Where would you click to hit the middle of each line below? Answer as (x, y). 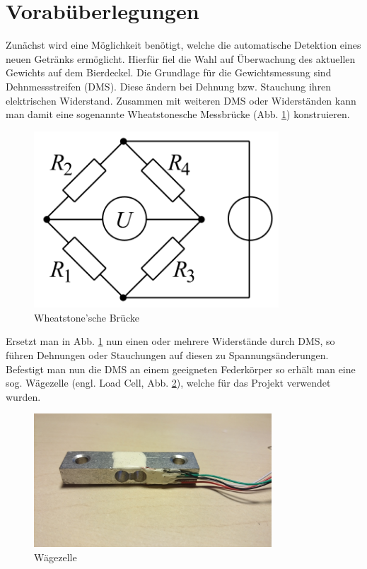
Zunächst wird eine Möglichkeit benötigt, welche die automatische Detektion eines (183, 45)
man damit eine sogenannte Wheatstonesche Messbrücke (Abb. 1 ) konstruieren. (178, 114)
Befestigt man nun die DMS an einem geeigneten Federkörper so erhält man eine (181, 369)
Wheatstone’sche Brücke (87, 317)
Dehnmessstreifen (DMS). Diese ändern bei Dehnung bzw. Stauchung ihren (169, 86)
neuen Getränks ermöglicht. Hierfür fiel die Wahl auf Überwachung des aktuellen (181, 58)
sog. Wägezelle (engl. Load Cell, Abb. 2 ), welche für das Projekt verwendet (168, 383)
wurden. (23, 396)
